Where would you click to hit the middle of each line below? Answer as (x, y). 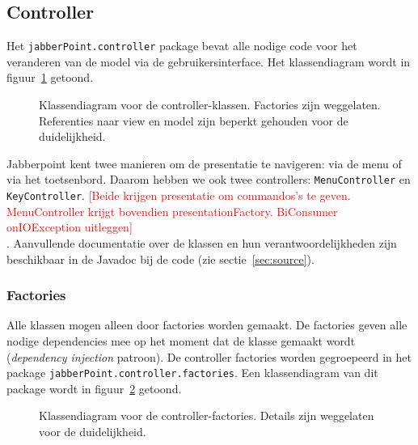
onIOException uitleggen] (70, 227)
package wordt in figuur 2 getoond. (94, 388)
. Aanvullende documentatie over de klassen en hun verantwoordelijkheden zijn (202, 242)
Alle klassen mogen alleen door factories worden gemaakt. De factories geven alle (207, 325)
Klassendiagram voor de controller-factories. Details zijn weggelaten (207, 415)
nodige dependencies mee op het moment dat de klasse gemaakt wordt (181, 340)
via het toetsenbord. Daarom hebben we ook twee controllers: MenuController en (209, 179)
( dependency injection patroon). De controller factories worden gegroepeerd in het (209, 356)
